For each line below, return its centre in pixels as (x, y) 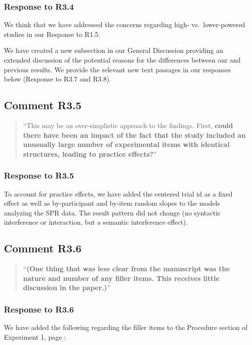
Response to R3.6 (39, 309)
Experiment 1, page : (35, 337)
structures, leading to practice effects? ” (90, 154)
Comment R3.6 (43, 248)
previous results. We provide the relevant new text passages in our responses (117, 69)
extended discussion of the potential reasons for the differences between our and (122, 60)
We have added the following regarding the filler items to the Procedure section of (126, 327)
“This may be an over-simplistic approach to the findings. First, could (128, 125)
